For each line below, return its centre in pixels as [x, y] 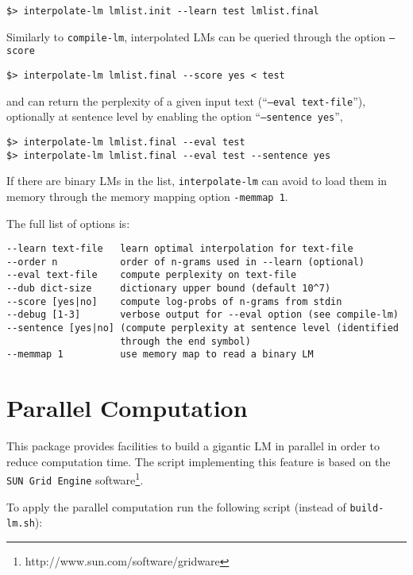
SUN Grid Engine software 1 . [75, 479]
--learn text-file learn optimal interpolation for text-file [180, 249]
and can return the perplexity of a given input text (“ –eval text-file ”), [186, 100]
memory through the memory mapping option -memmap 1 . [147, 196]
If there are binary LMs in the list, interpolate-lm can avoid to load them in [197, 181]
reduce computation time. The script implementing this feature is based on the [199, 461]
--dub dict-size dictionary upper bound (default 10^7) [169, 289]
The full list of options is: [68, 223]
